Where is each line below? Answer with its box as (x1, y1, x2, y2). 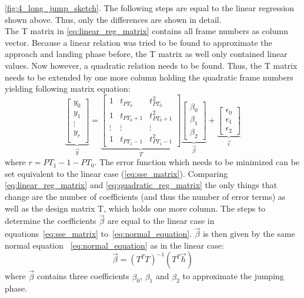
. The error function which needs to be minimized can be (94, 156, 300, 168)
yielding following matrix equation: (5, 82, 131, 95)
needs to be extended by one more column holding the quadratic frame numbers (5, 71, 293, 83)
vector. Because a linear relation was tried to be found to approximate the (5, 36, 272, 48)
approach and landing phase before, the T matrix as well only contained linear (5, 48, 288, 60)
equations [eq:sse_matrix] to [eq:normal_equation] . (5, 227, 192, 240)
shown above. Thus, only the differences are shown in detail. (5, 13, 222, 25)
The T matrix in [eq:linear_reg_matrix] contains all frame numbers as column (5, 25, 288, 37)
